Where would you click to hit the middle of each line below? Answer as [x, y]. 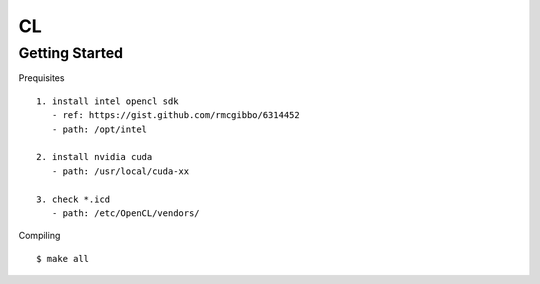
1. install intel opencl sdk [107, 101]
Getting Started [71, 53]
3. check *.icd [73, 199]
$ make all [63, 258]
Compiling [39, 236]
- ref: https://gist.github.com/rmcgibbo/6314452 [175, 115]
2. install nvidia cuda [94, 157]
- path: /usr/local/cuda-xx [120, 171]
